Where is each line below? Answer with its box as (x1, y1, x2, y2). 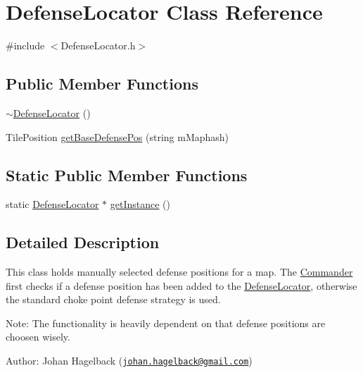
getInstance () (110, 197, 171, 212)
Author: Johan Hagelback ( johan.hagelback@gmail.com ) (6, 353, 253, 368)
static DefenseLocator (6, 197, 99, 212)
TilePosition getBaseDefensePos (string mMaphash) (6, 129, 229, 144)
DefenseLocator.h (60, 38, 136, 53)
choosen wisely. (6, 329, 70, 344)
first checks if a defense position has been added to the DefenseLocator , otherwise (6, 278, 357, 293)
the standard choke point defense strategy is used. (6, 292, 221, 307)
